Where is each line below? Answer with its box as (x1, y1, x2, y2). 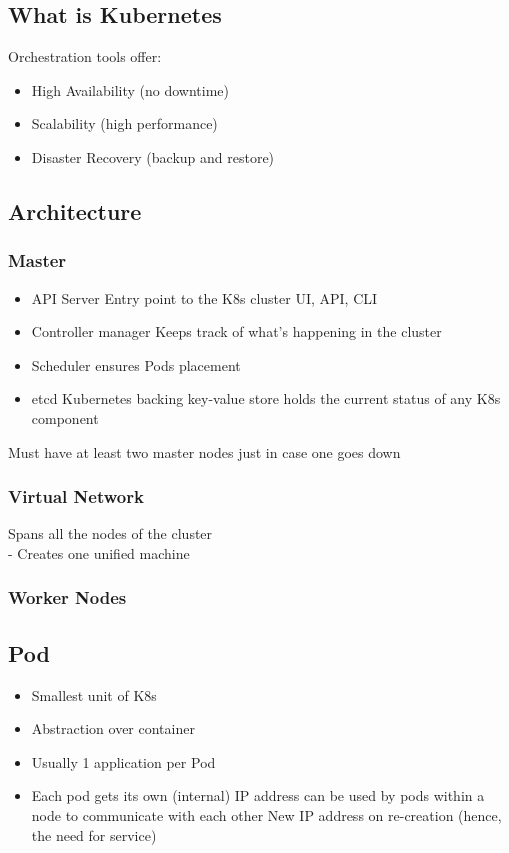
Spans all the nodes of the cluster (8, 523, 213, 544)
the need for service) (31, 824, 157, 845)
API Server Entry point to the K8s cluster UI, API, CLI (31, 287, 378, 308)
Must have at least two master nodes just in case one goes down (8, 441, 401, 462)
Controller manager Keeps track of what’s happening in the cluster (31, 321, 442, 342)
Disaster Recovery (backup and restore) (31, 146, 275, 167)
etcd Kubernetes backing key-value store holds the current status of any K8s (31, 388, 501, 409)
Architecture (8, 195, 142, 226)
